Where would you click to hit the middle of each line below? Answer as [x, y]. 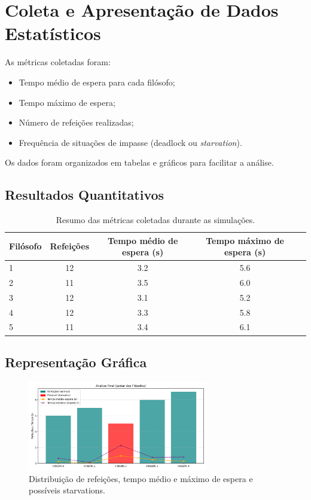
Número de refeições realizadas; [76, 122]
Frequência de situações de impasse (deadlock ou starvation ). [130, 142]
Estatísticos [53, 33]
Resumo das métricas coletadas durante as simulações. [155, 220]
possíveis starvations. [67, 490]
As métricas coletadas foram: [58, 62]
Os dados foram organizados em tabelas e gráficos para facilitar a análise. [139, 162]
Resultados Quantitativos [85, 195]
